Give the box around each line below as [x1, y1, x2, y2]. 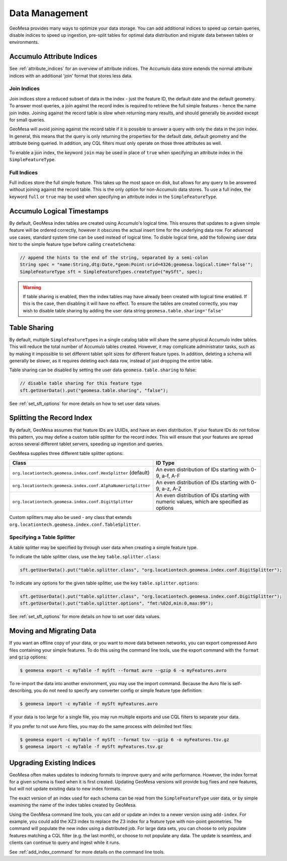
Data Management [9, 8, 88, 19]
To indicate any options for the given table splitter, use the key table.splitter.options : [9, 580, 199, 586]
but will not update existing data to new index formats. [9, 786, 122, 792]
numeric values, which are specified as [156, 498, 249, 505]
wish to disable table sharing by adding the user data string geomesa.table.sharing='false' [23, 307, 224, 313]
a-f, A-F [161, 473, 180, 480]
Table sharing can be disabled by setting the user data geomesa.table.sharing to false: [9, 367, 197, 373]
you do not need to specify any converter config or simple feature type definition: [33, 688, 203, 694]
